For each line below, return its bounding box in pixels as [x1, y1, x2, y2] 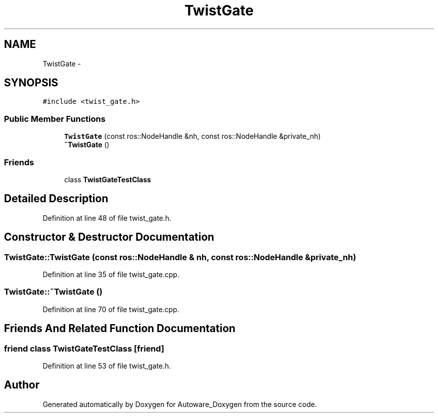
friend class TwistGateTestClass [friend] [4, 343, 164, 354]
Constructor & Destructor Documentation [4, 231, 214, 244]
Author [4, 379, 39, 392]
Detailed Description [4, 192, 108, 205]
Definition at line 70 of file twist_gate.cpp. [42, 305, 179, 314]
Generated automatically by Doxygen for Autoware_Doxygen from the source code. [42, 400, 317, 409]
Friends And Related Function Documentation [4, 322, 235, 335]
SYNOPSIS [4, 76, 58, 89]
